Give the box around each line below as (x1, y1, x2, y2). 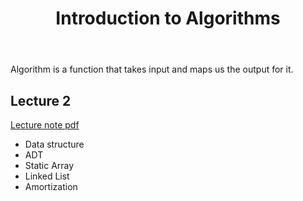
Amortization (24, 181, 78, 192)
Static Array (24, 160, 75, 171)
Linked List (24, 170, 70, 182)
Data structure (24, 138, 85, 150)
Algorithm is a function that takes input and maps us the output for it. (10, 63, 294, 76)
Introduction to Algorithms (55, 7, 281, 30)
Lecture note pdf (10, 119, 80, 131)
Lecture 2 (10, 92, 72, 109)
